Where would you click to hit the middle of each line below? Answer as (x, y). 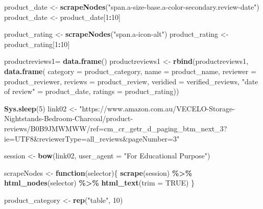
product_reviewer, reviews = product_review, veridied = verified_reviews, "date (131, 81)
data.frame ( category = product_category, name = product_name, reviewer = (130, 71)
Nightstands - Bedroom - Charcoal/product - (69, 118)
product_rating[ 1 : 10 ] (37, 44)
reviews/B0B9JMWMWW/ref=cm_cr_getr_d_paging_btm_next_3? (116, 128)
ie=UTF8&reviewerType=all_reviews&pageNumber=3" (92, 138)
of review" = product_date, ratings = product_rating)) (92, 91)
